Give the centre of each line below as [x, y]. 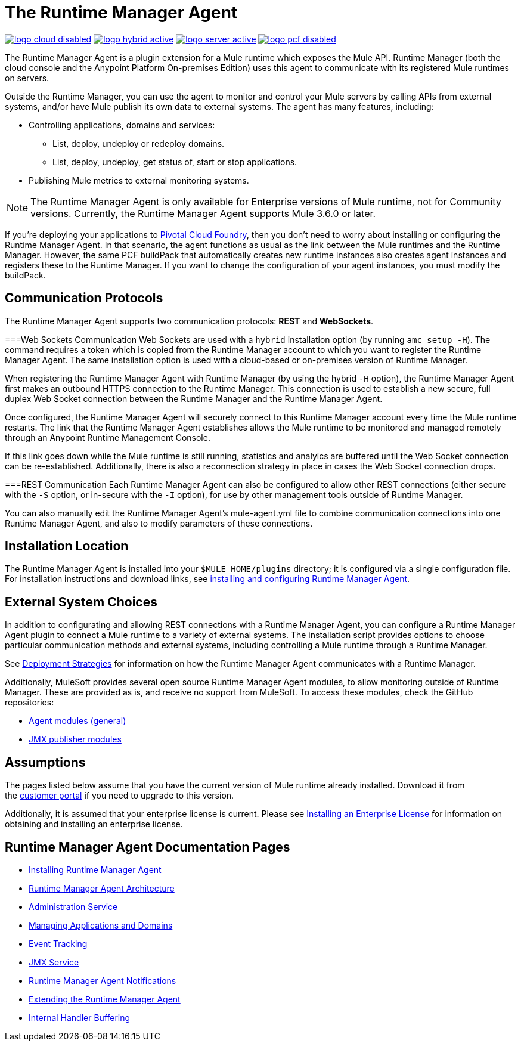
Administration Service [73, 906]
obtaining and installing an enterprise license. [94, 824]
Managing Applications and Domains [101, 925]
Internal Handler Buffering [80, 1017]
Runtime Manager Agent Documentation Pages [148, 847]
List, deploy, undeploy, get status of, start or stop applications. [175, 162]
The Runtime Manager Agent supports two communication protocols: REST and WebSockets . [189, 321]
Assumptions [45, 762]
